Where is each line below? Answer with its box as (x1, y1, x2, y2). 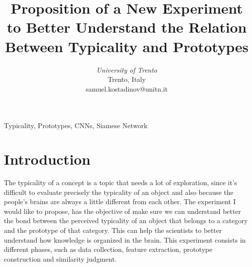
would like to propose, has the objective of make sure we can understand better (4, 206, 241, 216)
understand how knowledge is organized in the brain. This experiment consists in (4, 234, 246, 245)
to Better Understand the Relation (7, 17, 247, 37)
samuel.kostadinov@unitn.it (86, 83, 168, 94)
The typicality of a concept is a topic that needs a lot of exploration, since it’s (4, 177, 237, 187)
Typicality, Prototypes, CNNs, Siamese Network (4, 120, 148, 131)
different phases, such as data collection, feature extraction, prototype (4, 244, 213, 254)
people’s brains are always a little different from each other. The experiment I (4, 196, 236, 207)
